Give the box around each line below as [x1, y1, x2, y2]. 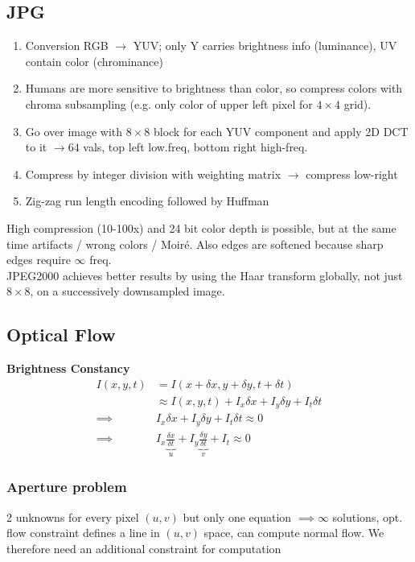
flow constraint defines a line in [6, 524, 160, 541]
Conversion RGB [25, 37, 109, 54]
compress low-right [306, 165, 398, 182]
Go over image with [25, 122, 123, 139]
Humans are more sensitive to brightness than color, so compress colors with [25, 80, 403, 97]
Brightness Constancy [6, 360, 130, 377]
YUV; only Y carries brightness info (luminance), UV [133, 37, 397, 54]
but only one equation [183, 508, 292, 525]
